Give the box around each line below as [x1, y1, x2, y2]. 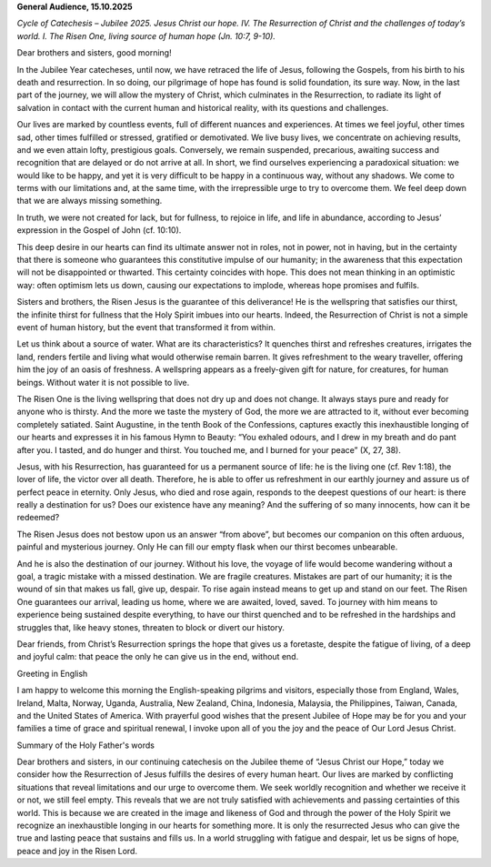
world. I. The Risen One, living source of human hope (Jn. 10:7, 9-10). [16, 30, 276, 41]
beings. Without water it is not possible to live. [16, 377, 190, 388]
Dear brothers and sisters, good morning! [16, 47, 172, 58]
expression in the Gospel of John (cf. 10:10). [16, 225, 182, 236]
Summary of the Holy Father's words [16, 740, 155, 751]
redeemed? [16, 512, 60, 523]
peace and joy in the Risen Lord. [16, 845, 138, 856]
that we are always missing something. [16, 196, 163, 207]
